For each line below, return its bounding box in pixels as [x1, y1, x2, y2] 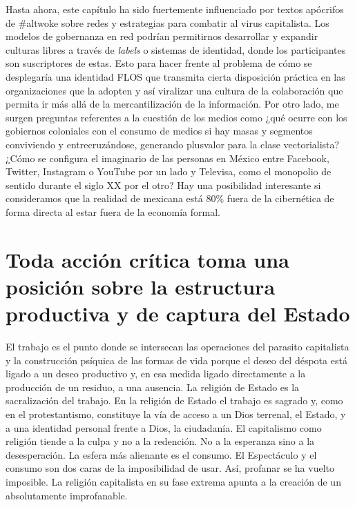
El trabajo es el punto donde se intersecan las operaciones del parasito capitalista [6, 339, 349, 353]
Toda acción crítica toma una [6, 245, 289, 273]
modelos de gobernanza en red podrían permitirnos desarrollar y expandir [6, 29, 318, 43]
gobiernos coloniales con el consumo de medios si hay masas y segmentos [6, 123, 313, 138]
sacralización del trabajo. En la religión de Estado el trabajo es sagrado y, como [6, 393, 343, 408]
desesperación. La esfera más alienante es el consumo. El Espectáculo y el [6, 447, 317, 461]
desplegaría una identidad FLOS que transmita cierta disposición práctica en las [6, 69, 345, 83]
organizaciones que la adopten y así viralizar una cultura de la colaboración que [6, 83, 343, 97]
